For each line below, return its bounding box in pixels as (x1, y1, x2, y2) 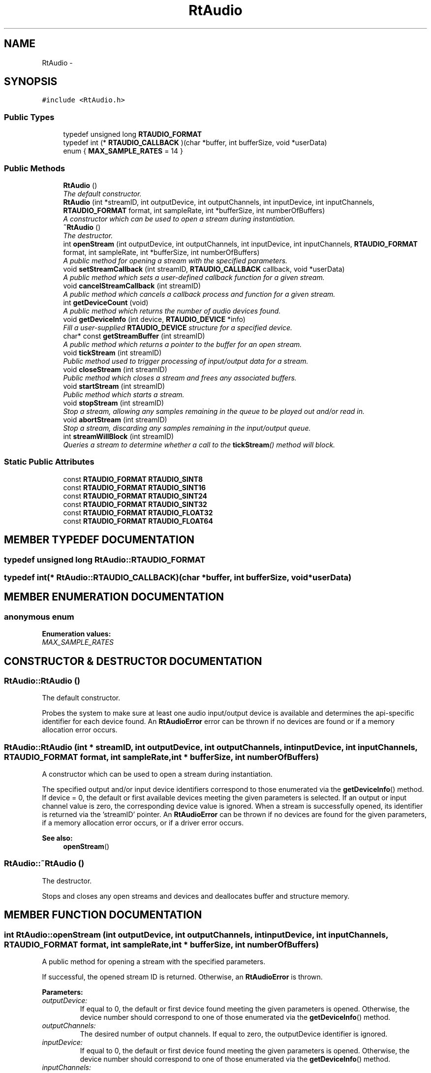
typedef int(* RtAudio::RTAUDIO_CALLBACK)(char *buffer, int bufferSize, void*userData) (4, 572, 352, 582)
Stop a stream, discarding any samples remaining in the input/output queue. (63, 423, 311, 432)
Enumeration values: (42, 630, 111, 638)
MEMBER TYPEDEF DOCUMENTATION (4, 534, 195, 546)
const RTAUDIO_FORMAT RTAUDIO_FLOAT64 (63, 516, 213, 525)
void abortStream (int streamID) (63, 415, 167, 424)
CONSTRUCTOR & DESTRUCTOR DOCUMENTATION (4, 655, 262, 667)
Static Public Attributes (4, 457, 94, 467)
